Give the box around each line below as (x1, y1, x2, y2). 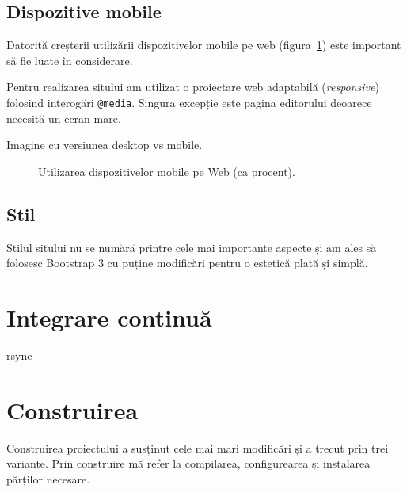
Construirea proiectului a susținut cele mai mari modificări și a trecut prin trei (6, 439, 389, 456)
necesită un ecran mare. (6, 109, 121, 126)
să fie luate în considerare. (6, 52, 133, 68)
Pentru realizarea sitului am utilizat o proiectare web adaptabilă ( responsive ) (6, 78, 379, 95)
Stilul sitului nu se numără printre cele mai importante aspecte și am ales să (6, 239, 377, 255)
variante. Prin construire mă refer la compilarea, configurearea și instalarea (6, 455, 371, 472)
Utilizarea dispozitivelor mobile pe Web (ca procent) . (38, 162, 295, 179)
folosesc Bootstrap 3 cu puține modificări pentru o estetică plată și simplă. (6, 254, 368, 271)
